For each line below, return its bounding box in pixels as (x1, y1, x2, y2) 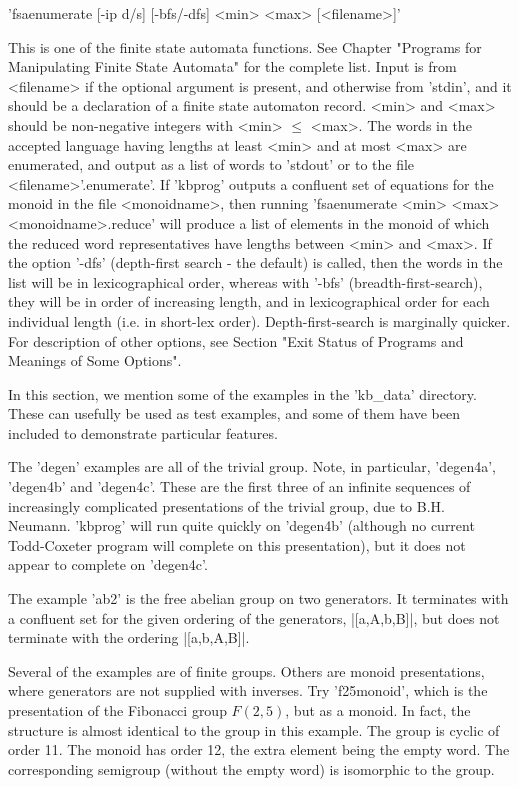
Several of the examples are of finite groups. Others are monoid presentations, (8, 660, 485, 681)
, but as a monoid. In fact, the (285, 700, 471, 720)
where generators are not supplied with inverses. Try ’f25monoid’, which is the (8, 680, 488, 701)
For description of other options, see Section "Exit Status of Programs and (8, 330, 464, 351)
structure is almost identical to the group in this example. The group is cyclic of (8, 719, 500, 740)
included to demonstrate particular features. (8, 422, 278, 443)
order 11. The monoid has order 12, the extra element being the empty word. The (8, 739, 510, 760)
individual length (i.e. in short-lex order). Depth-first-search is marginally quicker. (8, 310, 511, 331)
